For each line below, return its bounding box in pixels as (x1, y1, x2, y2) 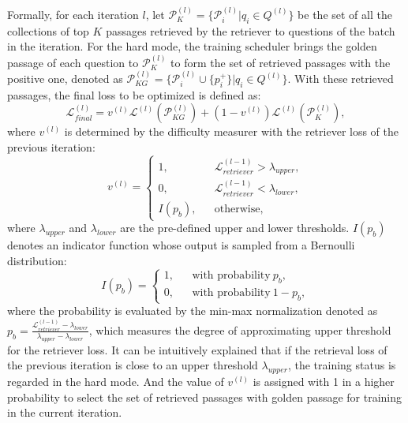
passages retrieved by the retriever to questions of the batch (106, 22, 395, 39)
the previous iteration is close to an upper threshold (7, 357, 258, 373)
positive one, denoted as (7, 70, 123, 87)
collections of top (7, 22, 89, 39)
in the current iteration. (7, 404, 122, 421)
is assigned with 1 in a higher (253, 373, 395, 389)
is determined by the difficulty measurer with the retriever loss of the (64, 123, 399, 140)
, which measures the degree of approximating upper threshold (88, 321, 391, 338)
